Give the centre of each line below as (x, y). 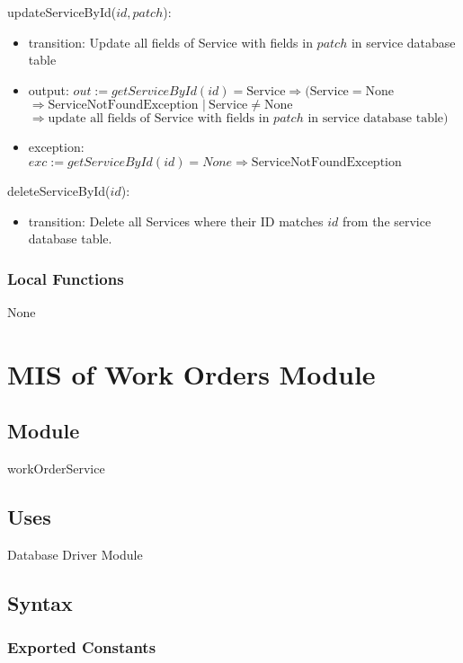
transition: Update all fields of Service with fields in (170, 42)
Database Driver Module (75, 554)
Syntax (40, 602)
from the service (387, 221)
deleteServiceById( (59, 190)
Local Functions (66, 278)
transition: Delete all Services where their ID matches (176, 221)
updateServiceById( (62, 12)
